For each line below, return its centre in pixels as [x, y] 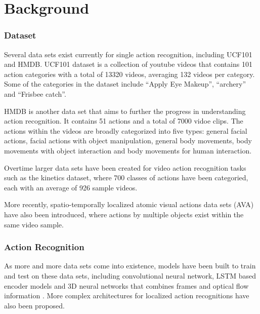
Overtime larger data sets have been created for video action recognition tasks [125, 167]
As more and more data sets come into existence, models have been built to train [130, 266]
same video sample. [34, 224]
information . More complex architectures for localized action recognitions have [127, 296]
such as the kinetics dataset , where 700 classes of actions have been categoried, [126, 178]
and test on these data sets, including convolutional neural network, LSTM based [130, 275]
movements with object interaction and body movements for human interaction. [128, 150]
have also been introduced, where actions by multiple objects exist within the [124, 214]
